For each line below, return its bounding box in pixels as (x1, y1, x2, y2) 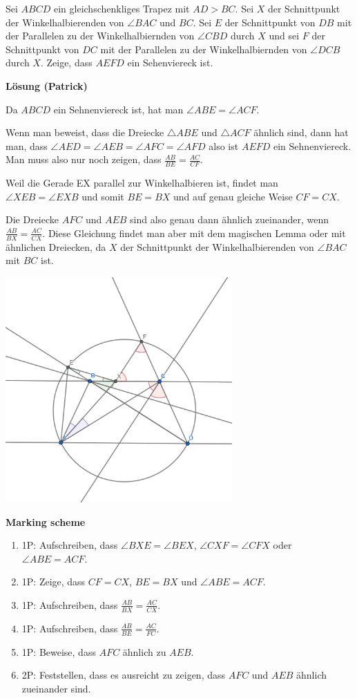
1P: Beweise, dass (21, 644, 96, 659)
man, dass (6, 138, 48, 153)
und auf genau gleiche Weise (173, 189, 293, 203)
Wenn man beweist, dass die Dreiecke (6, 125, 164, 140)
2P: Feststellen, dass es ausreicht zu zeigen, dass (21, 668, 226, 682)
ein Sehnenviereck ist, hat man (53, 102, 184, 116)
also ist (209, 138, 239, 153)
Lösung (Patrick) (6, 78, 88, 93)
